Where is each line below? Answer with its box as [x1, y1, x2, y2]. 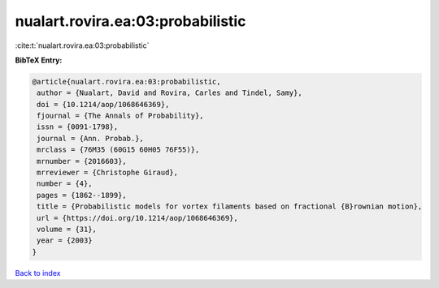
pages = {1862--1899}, [37, 191, 128, 200]
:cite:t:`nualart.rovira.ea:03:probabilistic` [15, 41, 150, 50]
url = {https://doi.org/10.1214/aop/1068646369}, [37, 213, 239, 222]
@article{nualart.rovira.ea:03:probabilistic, [32, 77, 221, 86]
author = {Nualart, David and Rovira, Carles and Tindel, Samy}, [37, 88, 302, 97]
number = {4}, [37, 179, 93, 188]
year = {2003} [37, 236, 93, 245]
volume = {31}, [37, 225, 98, 234]
